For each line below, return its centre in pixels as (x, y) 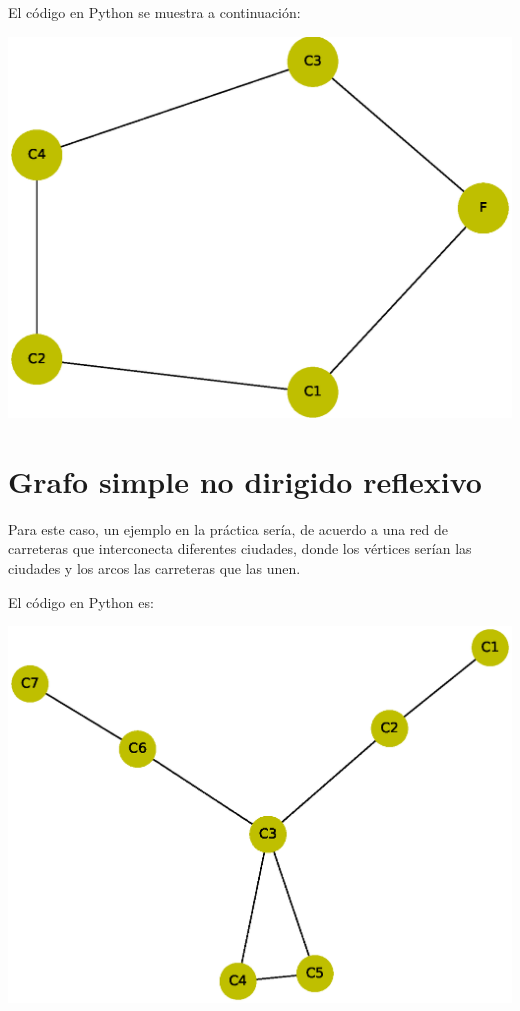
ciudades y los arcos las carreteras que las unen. (154, 567)
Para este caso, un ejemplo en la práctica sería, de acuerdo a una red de (228, 528)
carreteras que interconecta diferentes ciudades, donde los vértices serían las (240, 548)
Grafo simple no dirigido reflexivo (245, 480)
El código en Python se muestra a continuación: (154, 12)
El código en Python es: (81, 601)
